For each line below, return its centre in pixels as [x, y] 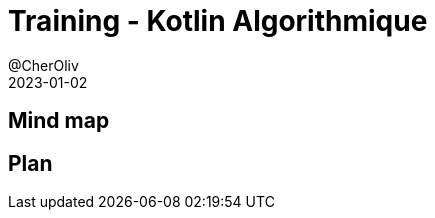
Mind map [59, 121]
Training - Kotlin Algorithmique [218, 21]
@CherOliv [43, 65]
